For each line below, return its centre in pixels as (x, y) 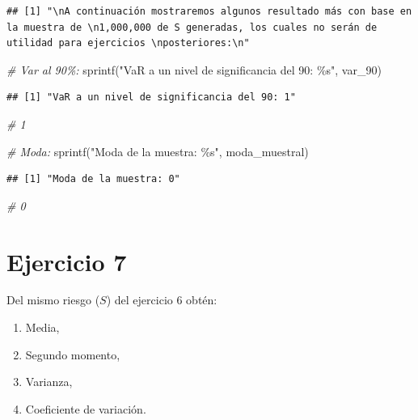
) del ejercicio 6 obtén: (162, 300)
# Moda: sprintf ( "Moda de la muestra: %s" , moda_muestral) (158, 151)
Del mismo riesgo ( (53, 300)
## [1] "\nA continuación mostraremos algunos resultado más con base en (209, 11)
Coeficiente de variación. (86, 408)
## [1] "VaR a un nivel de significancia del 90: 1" (151, 98)
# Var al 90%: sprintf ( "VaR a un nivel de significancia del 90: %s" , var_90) (194, 69)
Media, (42, 327)
